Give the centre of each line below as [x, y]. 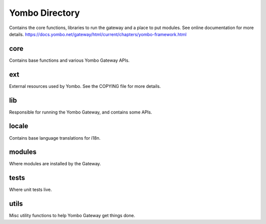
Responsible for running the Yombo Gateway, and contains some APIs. [81, 112]
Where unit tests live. [31, 189]
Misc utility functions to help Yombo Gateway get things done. [72, 216]
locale [19, 126]
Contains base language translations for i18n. [55, 138]
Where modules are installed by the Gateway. [55, 164]
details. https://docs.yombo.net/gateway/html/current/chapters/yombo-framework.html [98, 34]
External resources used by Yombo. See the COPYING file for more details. [85, 86]
